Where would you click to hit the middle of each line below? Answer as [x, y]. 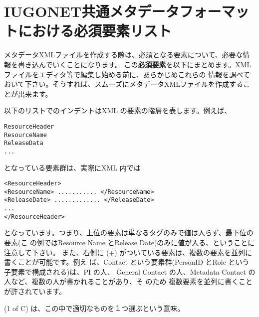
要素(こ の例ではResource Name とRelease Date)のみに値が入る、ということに [129, 242]
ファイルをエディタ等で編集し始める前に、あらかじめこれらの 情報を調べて [127, 74]
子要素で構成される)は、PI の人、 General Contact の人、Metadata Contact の [130, 271]
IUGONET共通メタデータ [92, 11]
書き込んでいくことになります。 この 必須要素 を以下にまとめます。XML [134, 64]
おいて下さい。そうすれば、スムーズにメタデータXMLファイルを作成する [124, 84]
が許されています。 [35, 291]
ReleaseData [24, 143]
